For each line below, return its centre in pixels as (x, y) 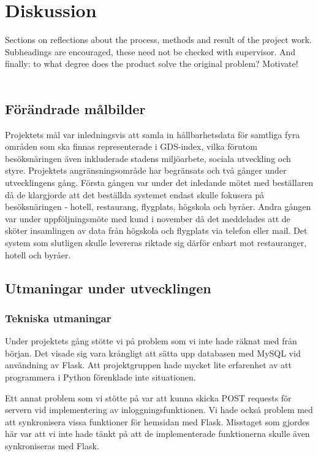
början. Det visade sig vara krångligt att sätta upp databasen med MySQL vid (153, 353)
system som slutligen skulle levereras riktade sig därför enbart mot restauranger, (156, 243)
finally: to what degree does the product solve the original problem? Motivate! (152, 64)
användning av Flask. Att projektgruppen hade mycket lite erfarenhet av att (148, 365)
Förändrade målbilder (75, 108)
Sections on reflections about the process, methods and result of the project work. (158, 40)
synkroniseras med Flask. (52, 445)
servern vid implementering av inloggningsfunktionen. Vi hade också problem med (159, 410)
